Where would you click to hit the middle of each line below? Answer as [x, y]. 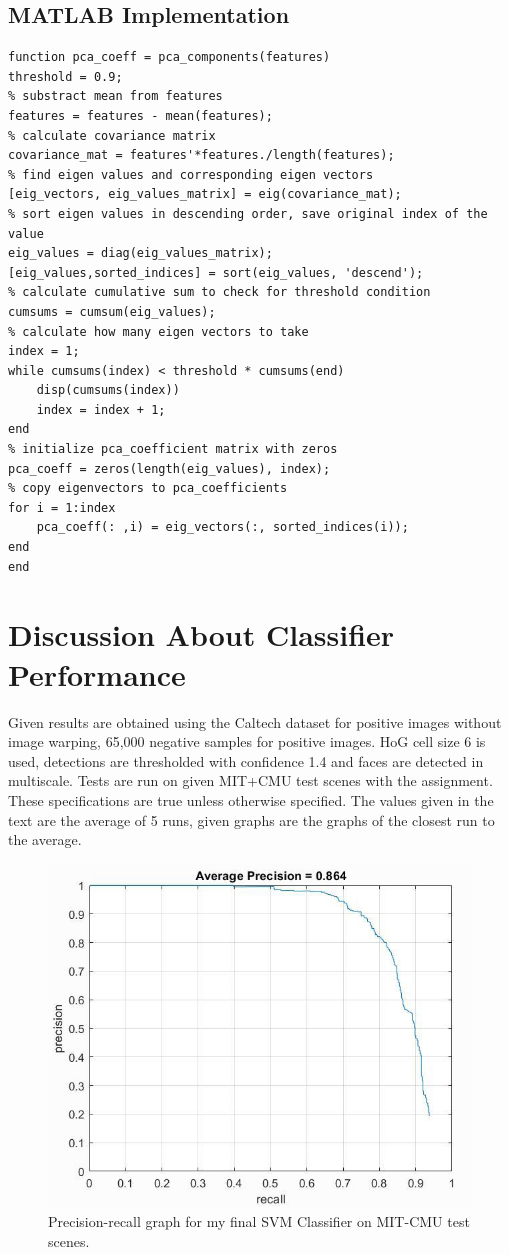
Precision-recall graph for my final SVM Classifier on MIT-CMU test [259, 1221]
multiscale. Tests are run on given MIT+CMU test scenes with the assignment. [250, 780]
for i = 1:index [62, 507]
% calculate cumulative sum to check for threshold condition [219, 292]
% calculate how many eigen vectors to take [158, 331]
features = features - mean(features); [140, 115]
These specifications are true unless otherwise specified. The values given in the [251, 799]
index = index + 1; [101, 409]
